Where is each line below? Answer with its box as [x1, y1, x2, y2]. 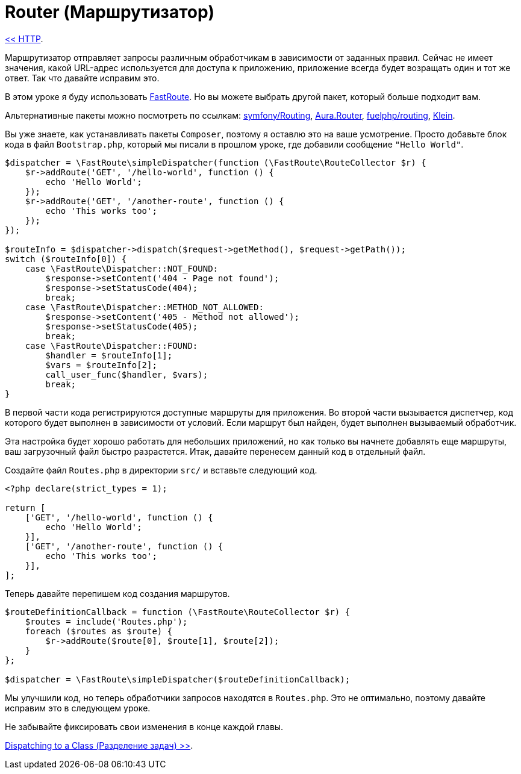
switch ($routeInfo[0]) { [5, 254, 127, 264]
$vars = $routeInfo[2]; [45, 360, 157, 370]
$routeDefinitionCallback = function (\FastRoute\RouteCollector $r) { [5, 607, 351, 617]
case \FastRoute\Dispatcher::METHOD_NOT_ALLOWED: [25, 302, 264, 312]
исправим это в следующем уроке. [5, 702, 151, 713]
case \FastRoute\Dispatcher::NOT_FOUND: [25, 263, 219, 273]
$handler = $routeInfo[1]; [45, 350, 173, 360]
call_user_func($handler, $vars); [45, 369, 208, 379]
